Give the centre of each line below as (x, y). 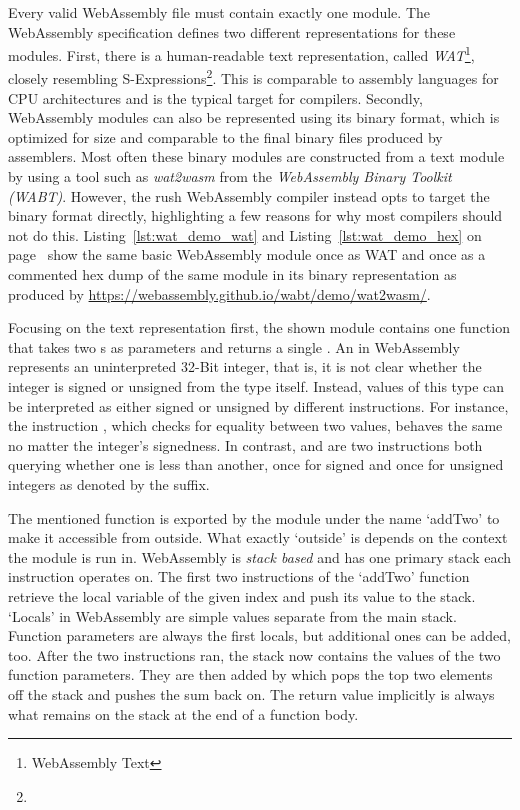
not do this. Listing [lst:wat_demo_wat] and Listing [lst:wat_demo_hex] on (245, 234)
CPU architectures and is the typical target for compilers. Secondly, (215, 97)
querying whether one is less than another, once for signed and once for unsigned (256, 464)
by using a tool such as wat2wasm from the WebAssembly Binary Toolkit (230, 176)
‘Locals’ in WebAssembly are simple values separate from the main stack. (232, 615)
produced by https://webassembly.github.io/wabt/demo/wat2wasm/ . (219, 293)
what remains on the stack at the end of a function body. (183, 713)
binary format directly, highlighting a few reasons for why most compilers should (255, 215)
